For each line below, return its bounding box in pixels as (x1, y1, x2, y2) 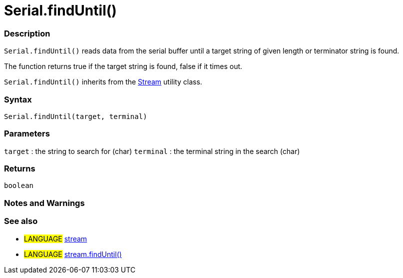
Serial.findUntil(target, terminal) (4, 112, 147, 120)
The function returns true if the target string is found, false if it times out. (4, 62, 243, 71)
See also (4, 216, 38, 226)
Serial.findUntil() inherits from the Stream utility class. (4, 77, 202, 86)
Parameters (4, 128, 50, 139)
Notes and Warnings (4, 197, 85, 208)
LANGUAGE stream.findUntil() (24, 249, 122, 258)
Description (4, 28, 50, 38)
